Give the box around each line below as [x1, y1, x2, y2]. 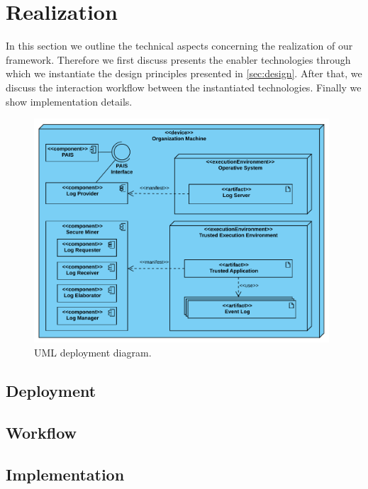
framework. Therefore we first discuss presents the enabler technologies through [6, 52, 351, 67]
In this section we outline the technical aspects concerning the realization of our [6, 38, 353, 53]
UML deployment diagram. [34, 345, 152, 360]
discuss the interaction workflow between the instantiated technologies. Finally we [6, 79, 362, 94]
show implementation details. [6, 94, 133, 108]
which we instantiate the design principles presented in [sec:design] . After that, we [6, 66, 362, 81]
